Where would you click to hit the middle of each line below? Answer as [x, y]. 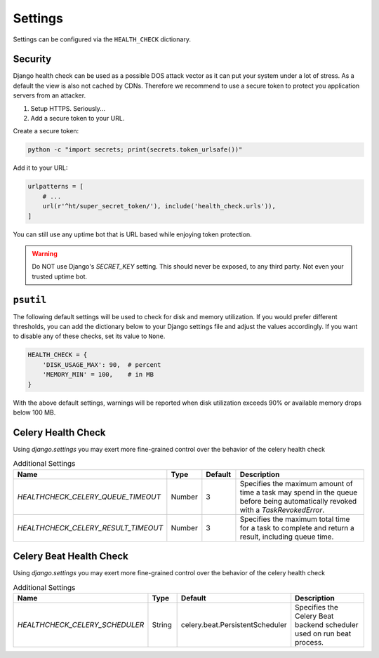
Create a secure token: [46, 131]
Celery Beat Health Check [71, 556]
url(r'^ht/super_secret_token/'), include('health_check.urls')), [159, 206]
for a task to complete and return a [297, 528]
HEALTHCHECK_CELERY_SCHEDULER [81, 624]
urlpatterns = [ [56, 187]
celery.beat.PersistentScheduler [234, 624]
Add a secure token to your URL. [78, 119]
